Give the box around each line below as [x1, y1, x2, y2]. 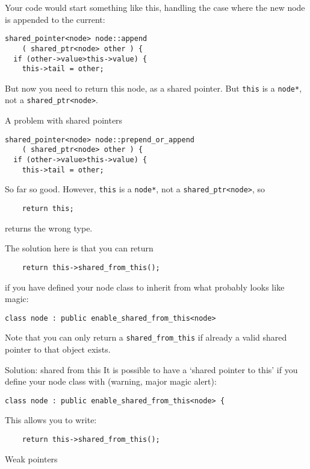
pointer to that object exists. [5, 343, 111, 355]
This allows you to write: [5, 414, 97, 426]
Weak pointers [5, 452, 58, 465]
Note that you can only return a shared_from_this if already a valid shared [5, 331, 287, 344]
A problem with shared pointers [5, 114, 123, 127]
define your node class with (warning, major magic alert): [5, 375, 217, 388]
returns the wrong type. [5, 221, 93, 234]
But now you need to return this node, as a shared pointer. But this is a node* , [5, 81, 302, 94]
